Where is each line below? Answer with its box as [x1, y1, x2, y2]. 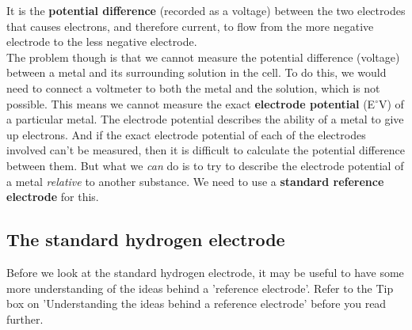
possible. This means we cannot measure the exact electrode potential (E [6, 95, 376, 112]
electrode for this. [6, 188, 99, 205]
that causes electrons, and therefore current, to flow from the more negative [6, 17, 374, 34]
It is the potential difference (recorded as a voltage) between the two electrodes [6, 2, 406, 18]
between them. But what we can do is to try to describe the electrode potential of [6, 157, 404, 173]
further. [6, 310, 44, 327]
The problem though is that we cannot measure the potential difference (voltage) [6, 48, 400, 65]
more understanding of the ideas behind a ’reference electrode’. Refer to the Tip [6, 279, 394, 296]
